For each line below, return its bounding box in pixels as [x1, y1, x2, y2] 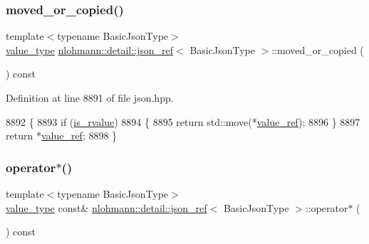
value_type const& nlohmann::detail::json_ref [6, 200, 207, 215]
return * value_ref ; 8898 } [6, 128, 118, 143]
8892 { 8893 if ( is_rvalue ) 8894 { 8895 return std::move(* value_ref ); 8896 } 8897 [6, 114, 360, 129]
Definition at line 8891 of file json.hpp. [6, 90, 174, 105]
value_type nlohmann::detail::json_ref [6, 42, 174, 57]
